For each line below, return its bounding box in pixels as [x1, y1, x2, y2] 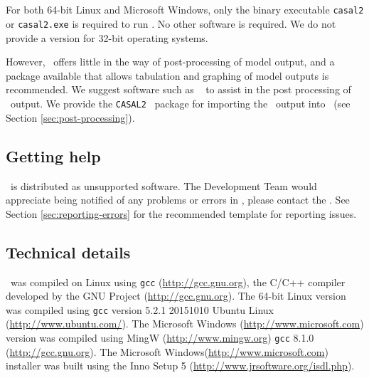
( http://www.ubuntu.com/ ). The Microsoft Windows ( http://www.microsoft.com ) [6, 316, 364, 331]
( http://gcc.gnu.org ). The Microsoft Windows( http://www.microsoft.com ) [6, 344, 328, 359]
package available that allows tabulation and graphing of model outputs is [6, 68, 329, 83]
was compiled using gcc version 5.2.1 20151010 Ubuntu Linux [6, 302, 274, 317]
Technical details [6, 241, 131, 263]
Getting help [6, 145, 101, 167]
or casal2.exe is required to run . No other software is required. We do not [6, 16, 336, 31]
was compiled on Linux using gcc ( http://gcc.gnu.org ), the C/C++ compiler [10, 274, 346, 289]
